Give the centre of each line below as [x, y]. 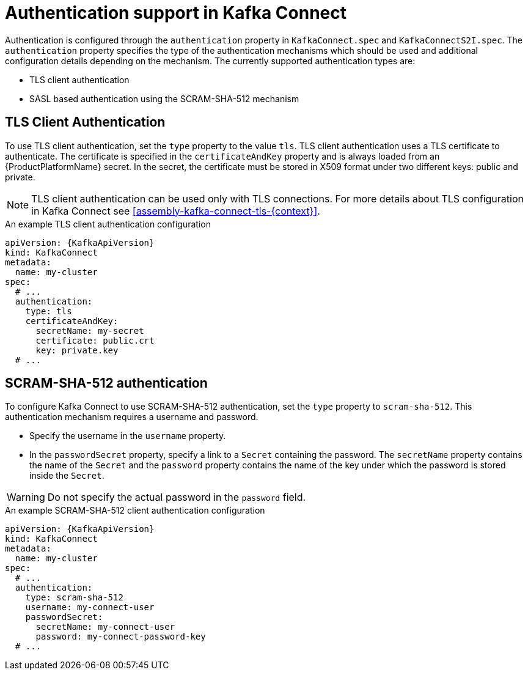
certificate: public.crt [95, 340]
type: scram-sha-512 [74, 598]
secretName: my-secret [90, 330]
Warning [26, 497]
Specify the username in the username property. [128, 436]
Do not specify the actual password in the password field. [177, 497]
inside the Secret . [67, 476]
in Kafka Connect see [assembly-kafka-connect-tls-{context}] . [176, 211]
